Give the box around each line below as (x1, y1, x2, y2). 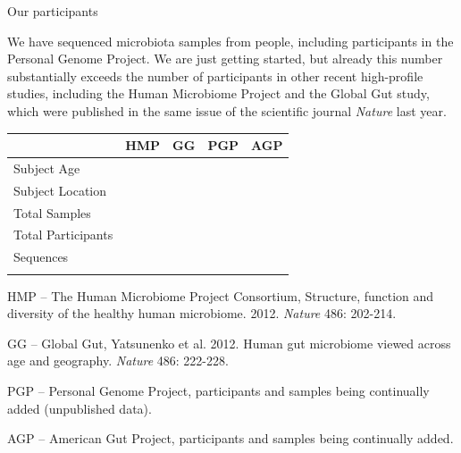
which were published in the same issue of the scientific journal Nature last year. (7, 101, 447, 120)
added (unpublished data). (7, 398, 152, 417)
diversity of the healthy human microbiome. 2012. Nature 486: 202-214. (7, 304, 397, 323)
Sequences (13, 247, 69, 266)
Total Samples (13, 203, 91, 222)
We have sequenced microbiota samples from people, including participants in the (7, 31, 454, 50)
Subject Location (13, 180, 107, 199)
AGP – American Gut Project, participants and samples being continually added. (7, 429, 454, 448)
